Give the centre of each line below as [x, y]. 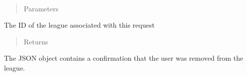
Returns [36, 41]
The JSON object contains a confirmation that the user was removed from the [124, 58]
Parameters [41, 8]
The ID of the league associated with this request [79, 25]
